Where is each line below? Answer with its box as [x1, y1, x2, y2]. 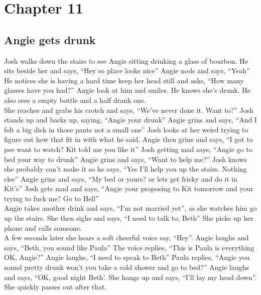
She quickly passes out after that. [4, 281, 107, 292]
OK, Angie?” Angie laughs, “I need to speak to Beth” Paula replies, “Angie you [4, 252, 250, 262]
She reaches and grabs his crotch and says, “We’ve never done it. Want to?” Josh [4, 104, 253, 115]
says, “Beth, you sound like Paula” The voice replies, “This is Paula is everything [4, 242, 254, 252]
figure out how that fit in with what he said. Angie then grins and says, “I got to [4, 134, 253, 144]
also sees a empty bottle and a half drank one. [4, 94, 146, 105]
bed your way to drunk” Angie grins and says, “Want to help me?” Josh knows [4, 154, 247, 164]
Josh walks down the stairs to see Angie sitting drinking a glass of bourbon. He [4, 55, 248, 66]
